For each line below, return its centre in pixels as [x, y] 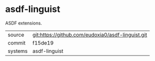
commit [17, 42]
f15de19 [43, 42]
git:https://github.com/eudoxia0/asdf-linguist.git [90, 34]
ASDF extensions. [24, 23]
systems [18, 51]
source [16, 34]
